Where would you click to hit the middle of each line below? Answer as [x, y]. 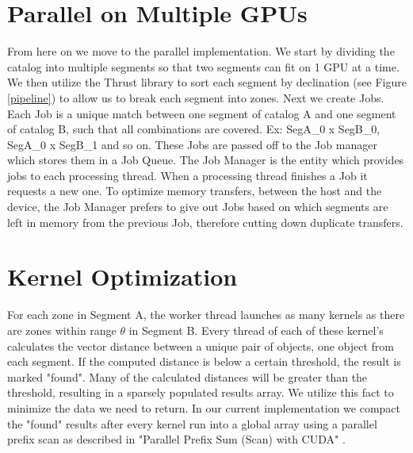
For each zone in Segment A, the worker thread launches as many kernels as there [206, 315]
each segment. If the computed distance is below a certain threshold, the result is [204, 361]
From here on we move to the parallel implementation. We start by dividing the [201, 51]
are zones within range [62, 330]
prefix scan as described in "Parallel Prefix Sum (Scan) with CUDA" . [176, 439]
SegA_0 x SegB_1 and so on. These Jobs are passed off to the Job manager [192, 144]
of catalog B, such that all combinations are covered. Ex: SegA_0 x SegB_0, [194, 129]
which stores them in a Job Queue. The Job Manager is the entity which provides [206, 160]
